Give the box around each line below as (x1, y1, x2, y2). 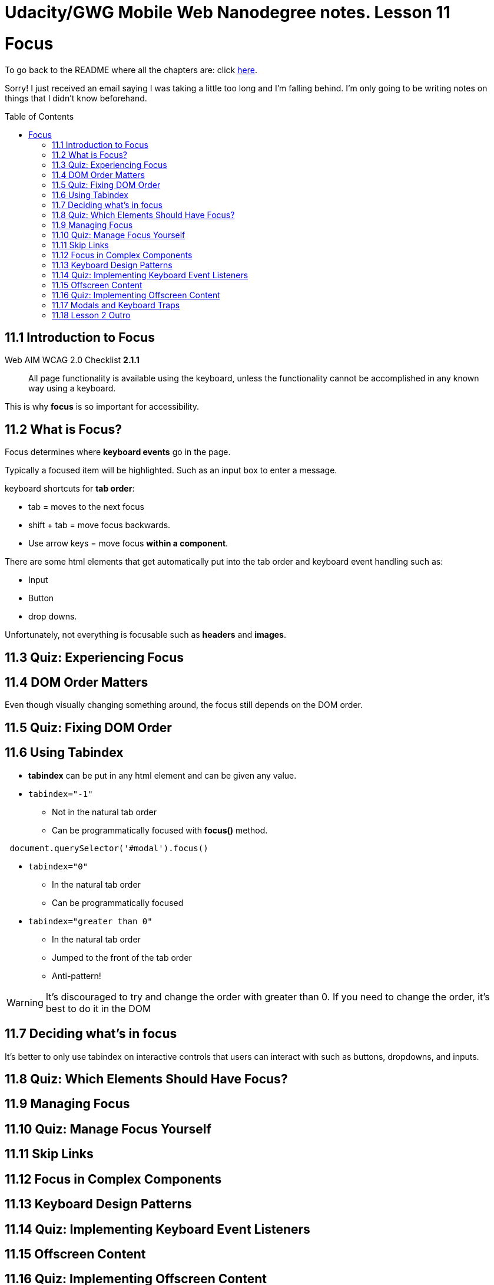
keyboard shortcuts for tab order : (5, 483, 135, 494)
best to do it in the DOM (45, 1002, 151, 1014)
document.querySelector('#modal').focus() (9, 843, 208, 853)
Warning (6, 996, 44, 1009)
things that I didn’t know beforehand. (5, 93, 147, 103)
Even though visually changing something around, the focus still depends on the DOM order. (5, 700, 363, 710)
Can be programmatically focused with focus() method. (52, 825, 268, 835)
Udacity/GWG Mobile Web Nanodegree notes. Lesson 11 (5, 2, 450, 22)
